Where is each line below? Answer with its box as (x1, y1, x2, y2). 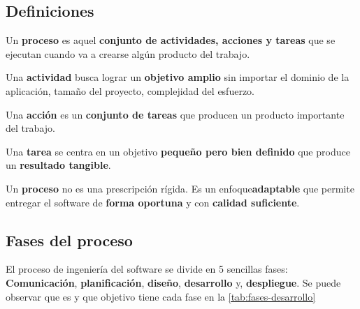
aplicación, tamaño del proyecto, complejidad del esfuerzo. (6, 83, 254, 98)
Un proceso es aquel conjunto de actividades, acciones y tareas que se (6, 33, 336, 47)
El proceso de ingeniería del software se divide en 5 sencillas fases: (6, 262, 288, 276)
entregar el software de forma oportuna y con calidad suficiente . (6, 195, 300, 209)
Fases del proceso (6, 229, 133, 250)
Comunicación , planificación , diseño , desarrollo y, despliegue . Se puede (6, 275, 341, 289)
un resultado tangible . (6, 158, 111, 172)
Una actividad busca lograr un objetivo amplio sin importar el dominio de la (6, 70, 350, 84)
